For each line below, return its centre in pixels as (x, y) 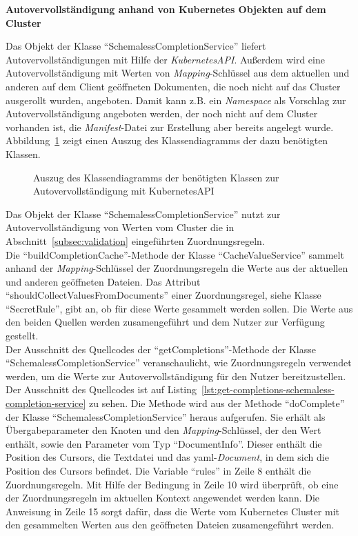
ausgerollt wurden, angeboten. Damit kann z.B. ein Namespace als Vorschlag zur (176, 100)
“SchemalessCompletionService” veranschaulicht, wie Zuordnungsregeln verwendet (179, 363)
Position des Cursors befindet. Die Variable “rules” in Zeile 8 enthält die (158, 470)
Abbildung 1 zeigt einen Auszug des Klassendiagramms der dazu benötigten (167, 140)
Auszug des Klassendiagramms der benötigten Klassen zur (156, 177)
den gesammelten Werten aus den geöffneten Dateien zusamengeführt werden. (170, 525)
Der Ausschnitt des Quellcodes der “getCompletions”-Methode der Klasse (161, 349)
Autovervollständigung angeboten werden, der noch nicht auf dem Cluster (162, 113)
